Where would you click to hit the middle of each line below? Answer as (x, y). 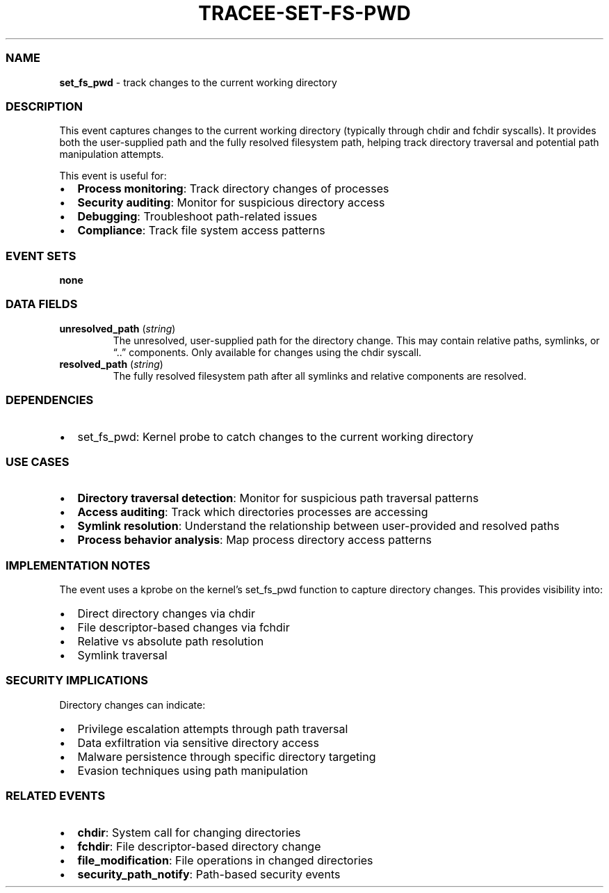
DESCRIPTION (44, 106)
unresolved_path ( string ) (117, 328)
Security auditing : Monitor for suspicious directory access (231, 203)
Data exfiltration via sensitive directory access (198, 742)
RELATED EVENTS (56, 796)
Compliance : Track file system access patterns (201, 231)
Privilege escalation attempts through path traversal (213, 729)
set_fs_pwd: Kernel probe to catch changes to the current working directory (276, 436)
